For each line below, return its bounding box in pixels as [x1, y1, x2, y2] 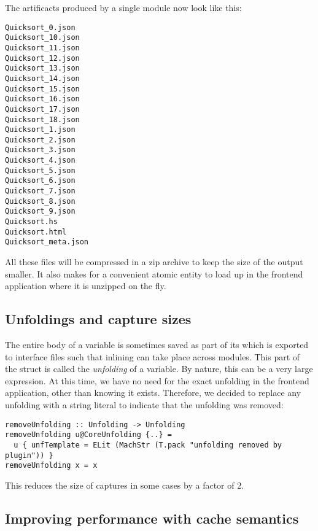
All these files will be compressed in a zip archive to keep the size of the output [5, 255, 303, 268]
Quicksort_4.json [5, 156, 76, 165]
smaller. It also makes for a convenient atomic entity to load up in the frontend [5, 267, 303, 280]
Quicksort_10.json [5, 33, 80, 42]
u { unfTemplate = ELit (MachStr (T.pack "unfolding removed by [14, 440, 282, 449]
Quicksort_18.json [5, 115, 80, 124]
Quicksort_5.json [5, 166, 76, 175]
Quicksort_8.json [5, 196, 76, 206]
